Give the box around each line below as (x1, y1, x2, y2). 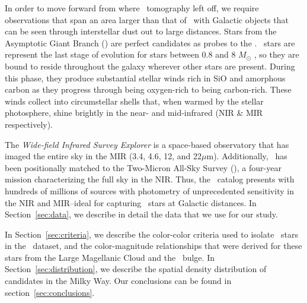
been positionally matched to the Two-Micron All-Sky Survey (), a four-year (5, 161, 282, 173)
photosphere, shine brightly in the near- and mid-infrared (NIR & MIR (5, 106, 263, 119)
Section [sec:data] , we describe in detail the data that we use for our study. (5, 208, 278, 220)
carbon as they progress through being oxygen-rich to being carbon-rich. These (5, 83, 292, 96)
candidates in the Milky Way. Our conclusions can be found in (5, 274, 232, 287)
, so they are (254, 48, 299, 61)
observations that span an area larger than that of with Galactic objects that (5, 13, 289, 26)
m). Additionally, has (206, 150, 287, 162)
